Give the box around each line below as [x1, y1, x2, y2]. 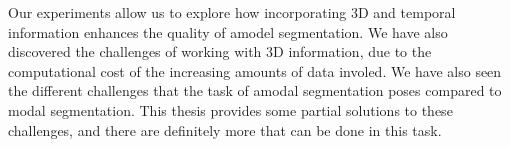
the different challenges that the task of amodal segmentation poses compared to [8, 80, 502, 101]
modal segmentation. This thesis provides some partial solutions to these [8, 99, 453, 120]
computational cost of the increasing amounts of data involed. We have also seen [8, 60, 502, 81]
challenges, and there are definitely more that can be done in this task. [8, 119, 442, 140]
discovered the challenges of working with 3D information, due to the [8, 41, 432, 62]
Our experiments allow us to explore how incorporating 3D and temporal [8, 2, 456, 22]
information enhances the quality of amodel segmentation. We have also [8, 21, 448, 42]
